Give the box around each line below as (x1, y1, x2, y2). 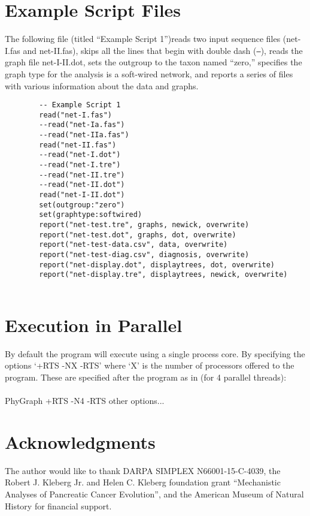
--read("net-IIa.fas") (39, 131, 129, 140)
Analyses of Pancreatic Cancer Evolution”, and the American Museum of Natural (5, 488, 304, 500)
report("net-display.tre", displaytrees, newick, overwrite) (39, 270, 288, 279)
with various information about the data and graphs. (5, 79, 199, 92)
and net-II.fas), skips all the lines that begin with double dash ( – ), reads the (23, 44, 303, 56)
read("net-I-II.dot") (39, 191, 125, 200)
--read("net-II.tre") (39, 170, 125, 179)
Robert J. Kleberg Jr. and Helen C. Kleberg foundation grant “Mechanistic (5, 476, 281, 488)
